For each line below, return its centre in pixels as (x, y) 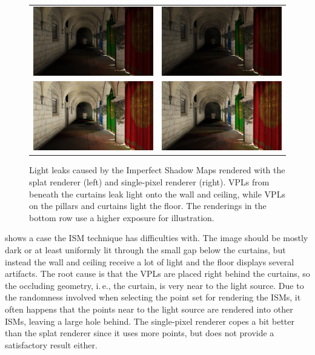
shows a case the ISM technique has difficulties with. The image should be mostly (157, 238)
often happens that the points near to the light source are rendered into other (149, 309)
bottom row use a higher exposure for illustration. (122, 217)
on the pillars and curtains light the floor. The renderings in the (148, 206)
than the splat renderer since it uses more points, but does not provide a (140, 333)
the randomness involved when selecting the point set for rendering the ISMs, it (153, 297)
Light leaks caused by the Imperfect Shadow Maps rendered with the (157, 170)
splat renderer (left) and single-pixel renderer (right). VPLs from (149, 182)
